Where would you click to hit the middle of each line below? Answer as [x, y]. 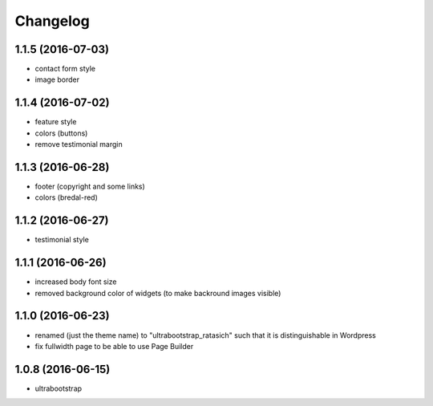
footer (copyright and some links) [90, 187]
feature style [56, 122]
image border [57, 79]
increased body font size [76, 282]
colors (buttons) [61, 133]
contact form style [65, 69]
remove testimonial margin [79, 144]
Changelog [52, 21]
